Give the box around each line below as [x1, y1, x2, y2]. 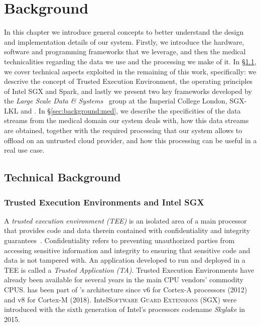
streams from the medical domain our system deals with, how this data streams [4, 115, 249, 126]
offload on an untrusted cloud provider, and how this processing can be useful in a [4, 135, 257, 145]
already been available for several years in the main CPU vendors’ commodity [4, 274, 243, 285]
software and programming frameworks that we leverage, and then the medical [4, 46, 246, 57]
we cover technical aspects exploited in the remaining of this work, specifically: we [4, 66, 256, 76]
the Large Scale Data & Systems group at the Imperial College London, [4, 95, 227, 106]
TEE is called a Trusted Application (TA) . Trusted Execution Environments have [4, 264, 254, 275]
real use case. [4, 145, 45, 155]
